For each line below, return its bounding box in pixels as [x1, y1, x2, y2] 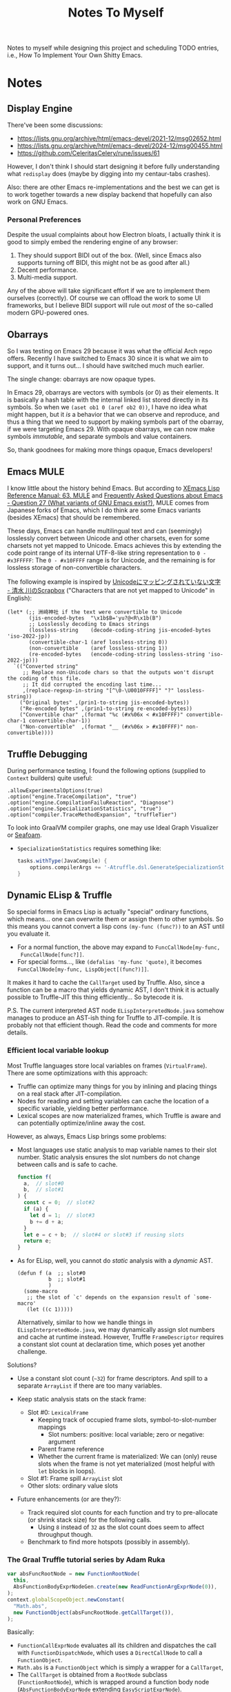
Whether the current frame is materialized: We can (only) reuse [37, 1453, 217, 1461]
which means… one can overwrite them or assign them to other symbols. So [7, 915, 224, 923]
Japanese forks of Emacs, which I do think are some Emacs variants [7, 506, 201, 515]
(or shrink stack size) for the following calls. [27, 1516, 152, 1524]
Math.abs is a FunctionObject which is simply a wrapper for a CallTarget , [17, 1663, 224, 1671]
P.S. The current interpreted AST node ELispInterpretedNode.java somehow [7, 1006, 225, 1015]
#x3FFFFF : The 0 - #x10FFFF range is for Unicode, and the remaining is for [7, 556, 216, 564]
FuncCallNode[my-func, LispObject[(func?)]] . [17, 965, 150, 974]
